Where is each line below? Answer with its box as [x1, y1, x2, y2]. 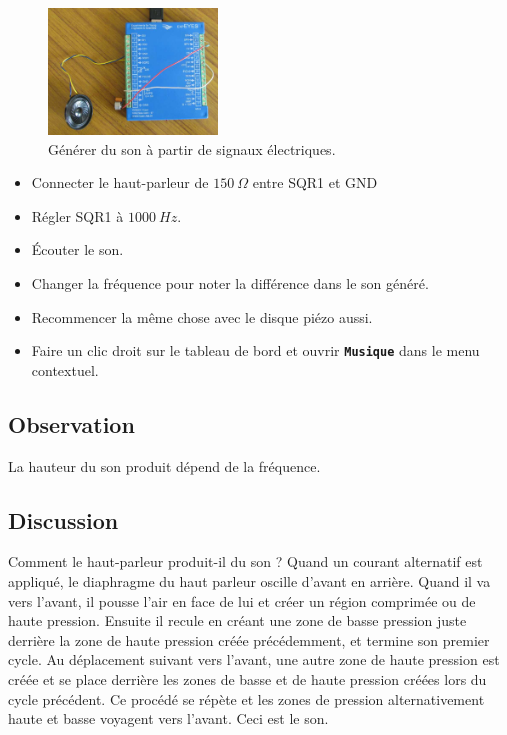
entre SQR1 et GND [252, 172, 378, 193]
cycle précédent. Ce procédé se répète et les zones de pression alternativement [8, 688, 485, 709]
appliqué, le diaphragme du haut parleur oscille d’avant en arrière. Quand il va [8, 570, 491, 591]
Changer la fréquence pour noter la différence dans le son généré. [31, 272, 429, 293]
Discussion [8, 504, 119, 535]
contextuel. [31, 359, 99, 380]
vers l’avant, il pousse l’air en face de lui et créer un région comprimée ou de [8, 590, 476, 611]
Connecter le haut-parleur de [31, 172, 209, 193]
